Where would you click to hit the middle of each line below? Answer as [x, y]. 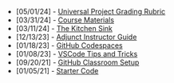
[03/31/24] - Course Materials [65, 20]
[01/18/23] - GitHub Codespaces [69, 45]
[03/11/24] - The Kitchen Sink [64, 28]
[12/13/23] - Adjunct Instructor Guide [76, 37]
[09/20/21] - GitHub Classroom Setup [77, 62]
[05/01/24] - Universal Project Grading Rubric [91, 12]
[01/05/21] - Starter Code [57, 71]
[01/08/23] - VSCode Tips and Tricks [77, 54]
